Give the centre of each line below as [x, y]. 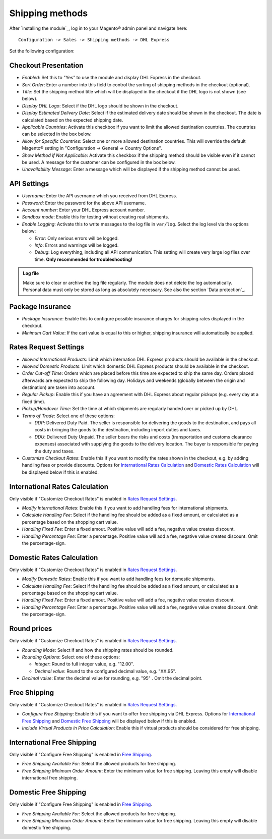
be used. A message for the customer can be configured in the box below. [99, 162]
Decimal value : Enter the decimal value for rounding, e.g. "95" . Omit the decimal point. [112, 678]
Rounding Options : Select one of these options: [71, 657]
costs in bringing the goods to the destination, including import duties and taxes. [118, 430]
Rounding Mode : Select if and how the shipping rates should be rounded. [98, 650]
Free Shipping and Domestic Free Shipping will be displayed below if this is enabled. [109, 721]
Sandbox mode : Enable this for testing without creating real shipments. [95, 217]
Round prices [31, 629]
